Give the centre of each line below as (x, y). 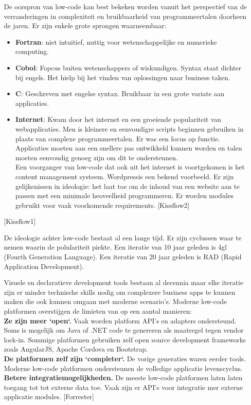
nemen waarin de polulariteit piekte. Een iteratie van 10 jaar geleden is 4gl (116, 247)
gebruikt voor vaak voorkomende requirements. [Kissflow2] (102, 205)
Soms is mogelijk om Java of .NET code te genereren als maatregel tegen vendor (124, 330)
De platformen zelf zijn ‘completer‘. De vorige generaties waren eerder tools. (125, 358)
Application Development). (44, 266)
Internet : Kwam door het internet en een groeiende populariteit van (118, 119)
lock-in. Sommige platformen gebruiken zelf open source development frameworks (125, 339)
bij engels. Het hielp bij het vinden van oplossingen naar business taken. (123, 77)
